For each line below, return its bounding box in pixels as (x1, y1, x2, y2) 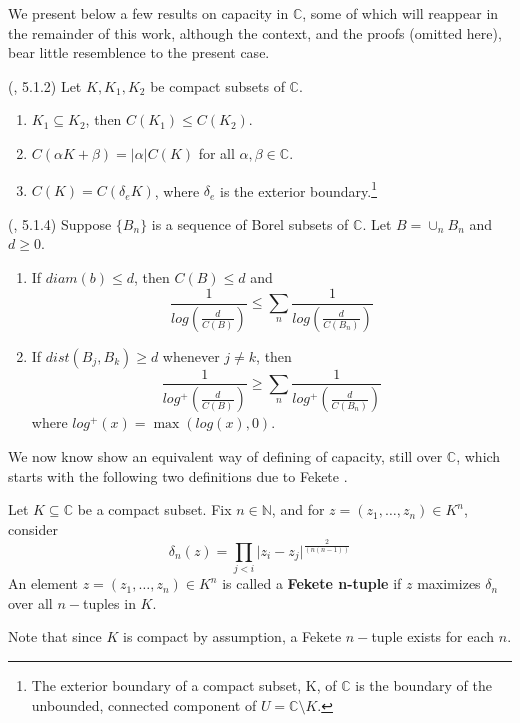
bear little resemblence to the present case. (8, 42, 270, 63)
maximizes (417, 573, 481, 594)
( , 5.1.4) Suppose (8, 213, 112, 234)
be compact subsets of (150, 75, 285, 96)
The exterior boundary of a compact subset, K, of (31, 674, 337, 695)
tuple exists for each (371, 626, 495, 647)
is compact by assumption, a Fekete (123, 626, 342, 647)
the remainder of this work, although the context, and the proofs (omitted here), (8, 22, 502, 43)
